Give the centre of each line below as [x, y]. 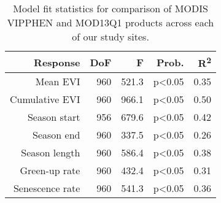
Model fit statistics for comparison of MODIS [110, 8]
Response [57, 62]
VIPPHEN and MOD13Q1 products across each [110, 22]
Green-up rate [50, 170]
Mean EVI [58, 82]
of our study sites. [110, 36]
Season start [54, 117]
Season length [51, 153]
